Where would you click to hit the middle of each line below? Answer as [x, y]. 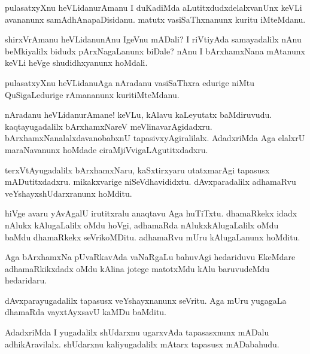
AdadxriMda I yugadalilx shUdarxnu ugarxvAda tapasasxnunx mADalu [137, 332]
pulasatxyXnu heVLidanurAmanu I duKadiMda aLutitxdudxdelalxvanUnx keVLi [154, 7]
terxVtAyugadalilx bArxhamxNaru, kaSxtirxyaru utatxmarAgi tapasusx [137, 170]
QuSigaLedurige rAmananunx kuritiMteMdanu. [92, 94]
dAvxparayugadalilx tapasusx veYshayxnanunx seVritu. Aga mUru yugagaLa [146, 300]
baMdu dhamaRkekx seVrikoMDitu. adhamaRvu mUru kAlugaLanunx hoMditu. [153, 236]
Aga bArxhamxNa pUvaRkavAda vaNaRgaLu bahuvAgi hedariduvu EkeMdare [150, 257]
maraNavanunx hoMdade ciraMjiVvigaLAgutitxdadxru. [107, 149]
